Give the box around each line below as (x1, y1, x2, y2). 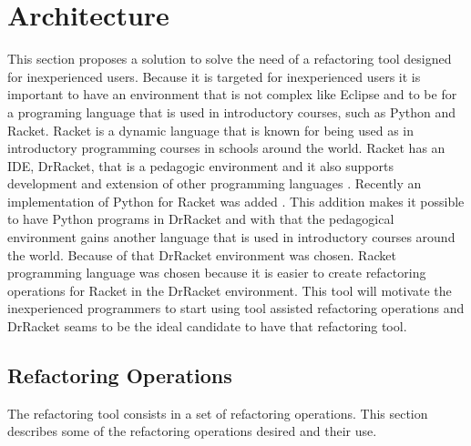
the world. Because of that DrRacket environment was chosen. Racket (7, 245, 396, 264)
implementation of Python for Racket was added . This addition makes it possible (7, 191, 465, 210)
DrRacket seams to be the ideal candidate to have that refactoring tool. (7, 317, 407, 336)
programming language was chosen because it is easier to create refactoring (7, 263, 426, 282)
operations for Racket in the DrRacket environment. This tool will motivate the (7, 280, 452, 299)
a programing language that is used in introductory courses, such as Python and (7, 102, 456, 121)
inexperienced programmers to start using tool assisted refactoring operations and (7, 299, 465, 318)
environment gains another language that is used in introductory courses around (7, 228, 456, 247)
